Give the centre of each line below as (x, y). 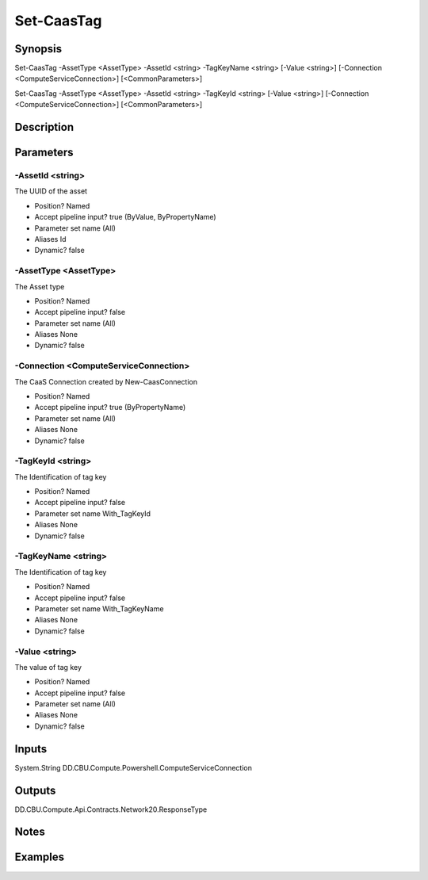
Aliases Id (50, 239)
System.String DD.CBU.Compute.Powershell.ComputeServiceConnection (134, 767)
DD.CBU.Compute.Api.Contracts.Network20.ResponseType (111, 809)
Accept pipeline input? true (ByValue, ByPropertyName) (126, 217)
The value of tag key (48, 667)
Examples (40, 857)
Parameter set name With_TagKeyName (99, 608)
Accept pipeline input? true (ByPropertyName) (110, 407)
